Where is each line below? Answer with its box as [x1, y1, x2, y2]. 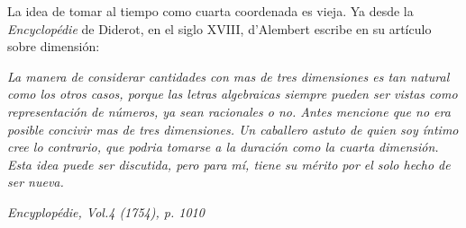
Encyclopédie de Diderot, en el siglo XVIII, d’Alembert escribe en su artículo [7, 19, 432, 38]
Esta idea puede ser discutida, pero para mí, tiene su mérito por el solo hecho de [7, 154, 451, 173]
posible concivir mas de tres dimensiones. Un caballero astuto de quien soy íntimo [7, 119, 459, 138]
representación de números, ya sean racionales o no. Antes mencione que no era [7, 101, 451, 120]
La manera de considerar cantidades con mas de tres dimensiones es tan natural [7, 66, 450, 85]
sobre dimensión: [7, 37, 100, 56]
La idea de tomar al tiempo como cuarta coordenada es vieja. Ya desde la [7, 2, 414, 20]
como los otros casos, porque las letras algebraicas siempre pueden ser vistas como [7, 84, 458, 103]
